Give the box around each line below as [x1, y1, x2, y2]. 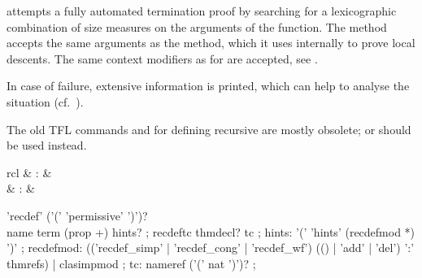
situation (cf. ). [7, 93, 84, 110]
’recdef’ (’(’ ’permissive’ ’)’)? [7, 206, 148, 224]
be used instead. [7, 137, 87, 154]
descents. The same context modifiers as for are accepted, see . [7, 50, 318, 67]
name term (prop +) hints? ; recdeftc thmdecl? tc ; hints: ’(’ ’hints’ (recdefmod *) [7, 223, 415, 240]
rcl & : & [7, 163, 52, 180]
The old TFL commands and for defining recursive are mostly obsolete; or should [7, 120, 411, 137]
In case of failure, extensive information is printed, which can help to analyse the [7, 77, 410, 94]
